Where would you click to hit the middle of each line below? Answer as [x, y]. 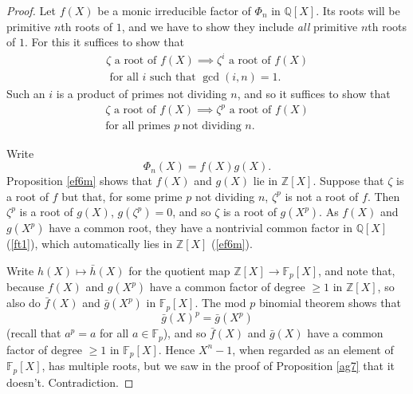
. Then [383, 196]
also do [24, 303]
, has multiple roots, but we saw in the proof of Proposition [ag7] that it [218, 366]
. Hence [177, 349]
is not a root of [322, 196]
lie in [265, 181]
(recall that [34, 333]
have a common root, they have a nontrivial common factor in [201, 228]
